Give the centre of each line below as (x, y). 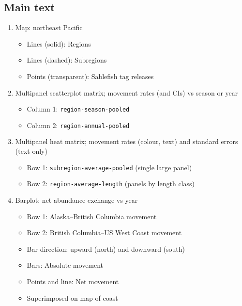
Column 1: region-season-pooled (78, 109)
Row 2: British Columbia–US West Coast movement (104, 233)
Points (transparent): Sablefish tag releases (90, 76)
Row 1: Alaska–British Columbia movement (92, 216)
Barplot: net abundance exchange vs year (76, 200)
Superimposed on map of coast (72, 298)
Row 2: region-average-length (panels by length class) (111, 184)
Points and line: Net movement (73, 281)
